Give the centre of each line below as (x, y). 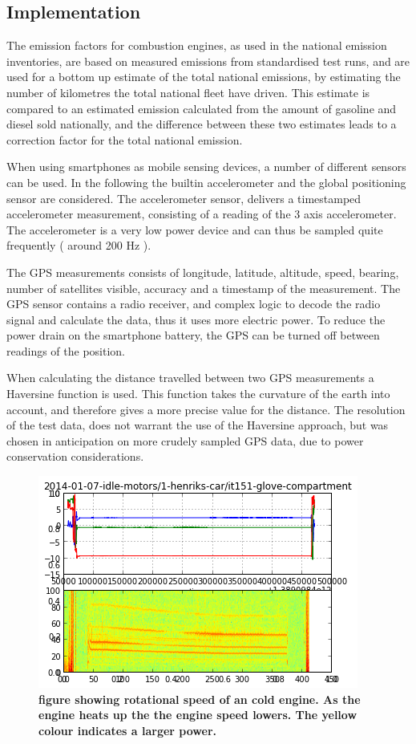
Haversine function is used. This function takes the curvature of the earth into (198, 394)
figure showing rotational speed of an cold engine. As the (200, 699)
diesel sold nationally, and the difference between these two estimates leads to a (202, 124)
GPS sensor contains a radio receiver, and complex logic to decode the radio (194, 304)
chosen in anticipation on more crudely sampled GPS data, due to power (185, 440)
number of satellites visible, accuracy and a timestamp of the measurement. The (204, 288)
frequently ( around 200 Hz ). (79, 245)
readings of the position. (66, 350)
